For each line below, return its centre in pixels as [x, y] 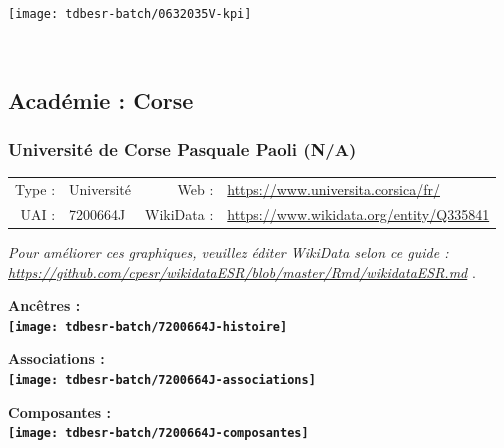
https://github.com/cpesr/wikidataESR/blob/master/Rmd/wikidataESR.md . [242, 271]
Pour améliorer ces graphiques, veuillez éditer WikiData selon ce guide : [228, 251]
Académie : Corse [101, 99]
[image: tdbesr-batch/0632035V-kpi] [130, 14]
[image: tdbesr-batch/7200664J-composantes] [158, 433]
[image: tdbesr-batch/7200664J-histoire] [148, 326]
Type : [35, 189]
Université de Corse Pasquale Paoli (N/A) [182, 148]
